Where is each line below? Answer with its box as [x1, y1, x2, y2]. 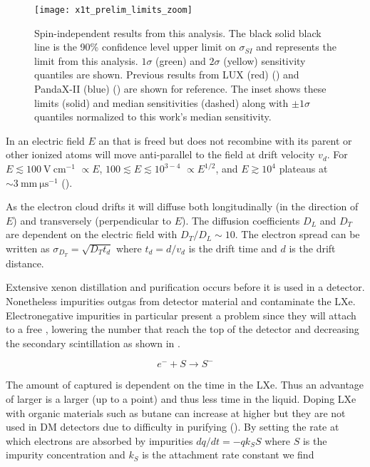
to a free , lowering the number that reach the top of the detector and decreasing [6, 322, 359, 337]
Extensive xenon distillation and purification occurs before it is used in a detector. [6, 279, 365, 294]
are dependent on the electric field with [6, 227, 178, 242]
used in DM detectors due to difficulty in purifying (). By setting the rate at [6, 419, 339, 434]
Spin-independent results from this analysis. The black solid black [34, 25, 322, 40]
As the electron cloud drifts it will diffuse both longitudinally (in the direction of [6, 199, 359, 214]
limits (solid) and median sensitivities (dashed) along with [34, 95, 289, 110]
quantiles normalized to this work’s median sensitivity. [34, 109, 272, 124]
